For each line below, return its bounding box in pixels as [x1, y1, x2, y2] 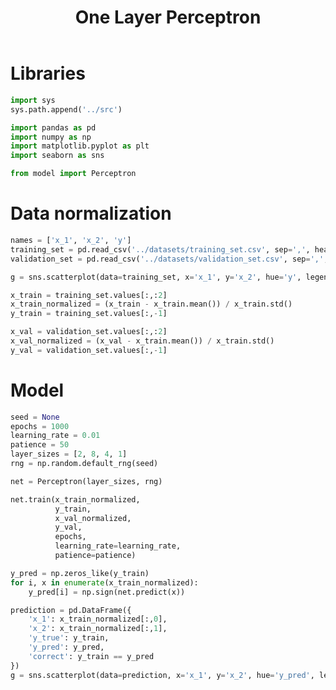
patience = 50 [10, 440, 70, 450]
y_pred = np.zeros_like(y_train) [10, 568, 150, 578]
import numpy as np [10, 132, 92, 142]
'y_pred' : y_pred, [28, 642, 105, 653]
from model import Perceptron [10, 169, 137, 179]
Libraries [10, 62, 86, 85]
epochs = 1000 [10, 421, 70, 431]
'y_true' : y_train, [28, 633, 110, 643]
